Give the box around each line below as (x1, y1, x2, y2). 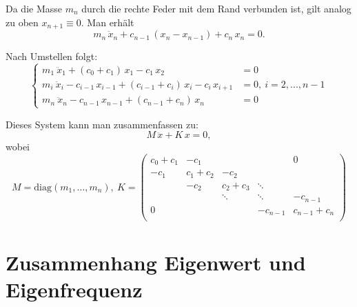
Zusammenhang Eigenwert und (6, 248, 306, 276)
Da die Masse (6, 1, 62, 15)
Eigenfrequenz (6, 275, 143, 303)
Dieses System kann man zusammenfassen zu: (6, 117, 198, 131)
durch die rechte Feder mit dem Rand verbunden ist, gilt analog (81, 1, 351, 15)
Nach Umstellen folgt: (6, 49, 98, 63)
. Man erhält (81, 14, 134, 29)
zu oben (6, 14, 39, 29)
